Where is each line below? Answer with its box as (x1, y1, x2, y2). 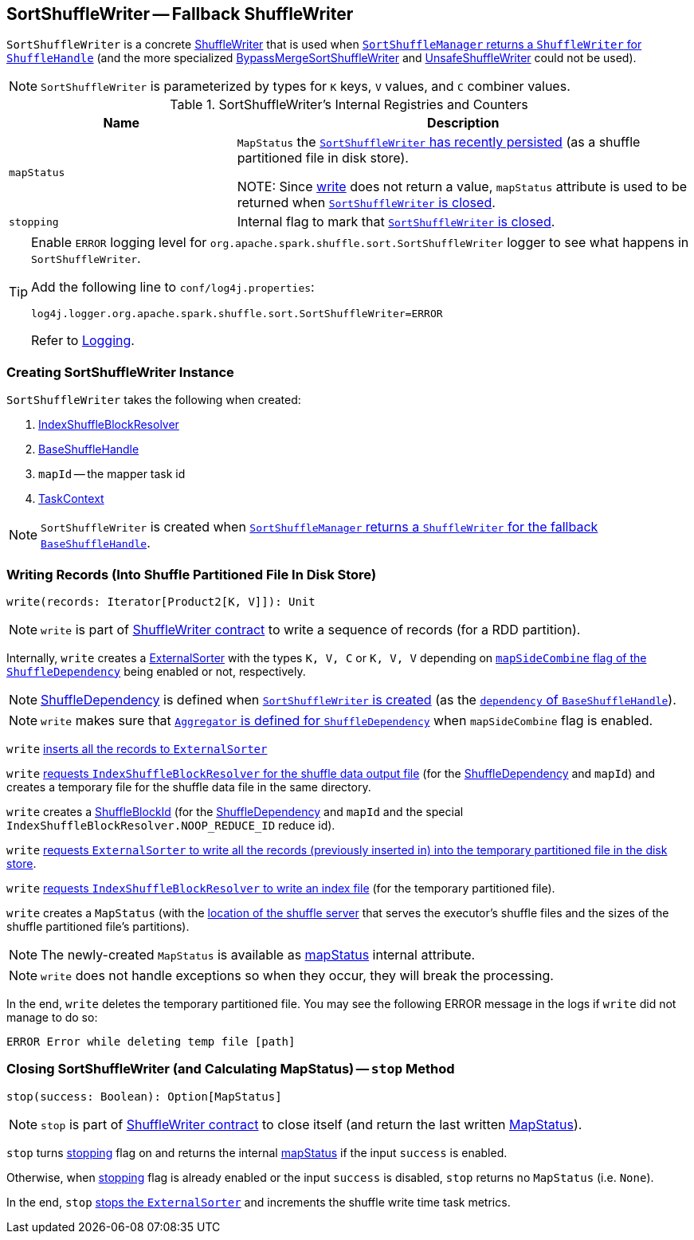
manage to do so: (6, 1010, 98, 1024)
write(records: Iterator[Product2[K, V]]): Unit (6, 594, 316, 608)
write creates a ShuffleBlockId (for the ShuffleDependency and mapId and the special (6, 804, 464, 818)
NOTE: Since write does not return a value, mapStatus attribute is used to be (237, 179, 688, 195)
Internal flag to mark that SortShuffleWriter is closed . (237, 214, 555, 230)
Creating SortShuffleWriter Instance (6, 363, 234, 380)
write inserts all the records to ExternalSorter (6, 741, 268, 755)
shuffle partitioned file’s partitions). (6, 919, 190, 933)
